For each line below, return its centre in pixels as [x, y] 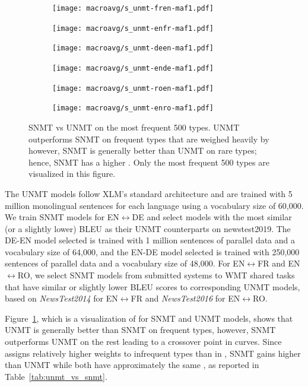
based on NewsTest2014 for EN [61, 298]
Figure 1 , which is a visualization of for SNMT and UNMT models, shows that [149, 318]
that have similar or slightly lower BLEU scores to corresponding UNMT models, [153, 286]
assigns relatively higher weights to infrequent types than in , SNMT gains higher [153, 353]
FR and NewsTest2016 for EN [185, 298]
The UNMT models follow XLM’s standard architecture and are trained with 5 [149, 193]
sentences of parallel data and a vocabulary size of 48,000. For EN [125, 263]
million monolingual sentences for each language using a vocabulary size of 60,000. [154, 205]
